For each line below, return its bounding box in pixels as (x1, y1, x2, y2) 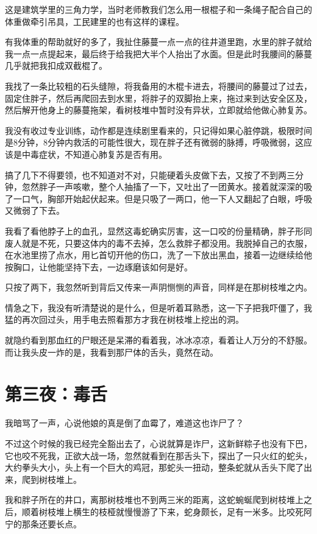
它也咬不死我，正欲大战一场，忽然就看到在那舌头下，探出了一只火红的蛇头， (5, 449, 312, 462)
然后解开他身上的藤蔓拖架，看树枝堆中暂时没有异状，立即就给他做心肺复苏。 (5, 104, 312, 116)
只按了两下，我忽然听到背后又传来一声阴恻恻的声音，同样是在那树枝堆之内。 (5, 281, 312, 293)
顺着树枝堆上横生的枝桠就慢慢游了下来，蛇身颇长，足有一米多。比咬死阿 (21, 505, 312, 518)
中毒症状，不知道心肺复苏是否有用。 (21, 147, 167, 160)
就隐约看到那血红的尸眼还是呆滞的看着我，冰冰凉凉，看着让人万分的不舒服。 (5, 334, 312, 346)
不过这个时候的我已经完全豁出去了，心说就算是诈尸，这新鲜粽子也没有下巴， (5, 437, 312, 449)
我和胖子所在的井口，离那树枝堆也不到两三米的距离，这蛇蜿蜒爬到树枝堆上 (5, 493, 304, 506)
